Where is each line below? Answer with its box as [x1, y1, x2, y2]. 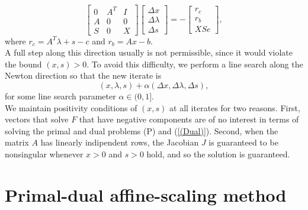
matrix [5, 136, 29, 148]
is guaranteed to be [208, 136, 278, 148]
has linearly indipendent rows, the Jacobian [40, 136, 199, 148]
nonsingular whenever [5, 147, 84, 160]
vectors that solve [5, 113, 69, 125]
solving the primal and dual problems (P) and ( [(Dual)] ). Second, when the [5, 124, 278, 137]
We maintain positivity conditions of [5, 101, 137, 114]
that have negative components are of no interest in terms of [79, 113, 299, 125]
